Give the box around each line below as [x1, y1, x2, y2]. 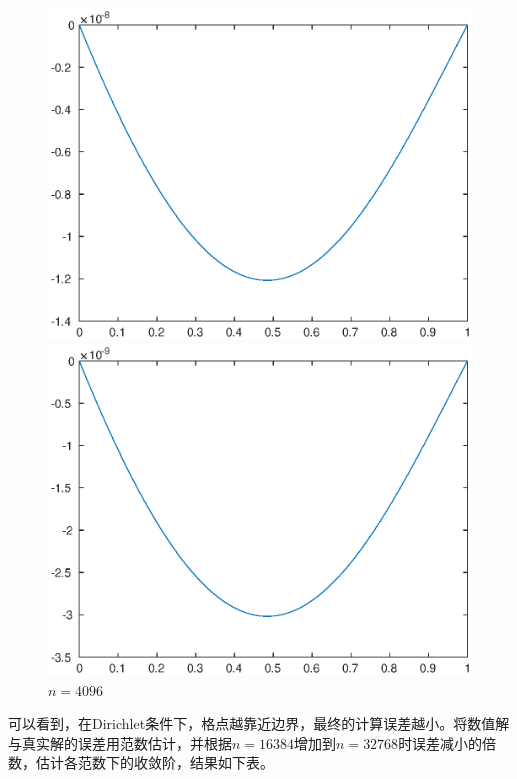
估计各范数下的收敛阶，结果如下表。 [35, 752, 274, 773]
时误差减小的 [398, 732, 483, 753]
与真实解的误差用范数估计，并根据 [8, 732, 232, 753]
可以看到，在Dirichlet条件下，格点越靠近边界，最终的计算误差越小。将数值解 [8, 713, 510, 734]
